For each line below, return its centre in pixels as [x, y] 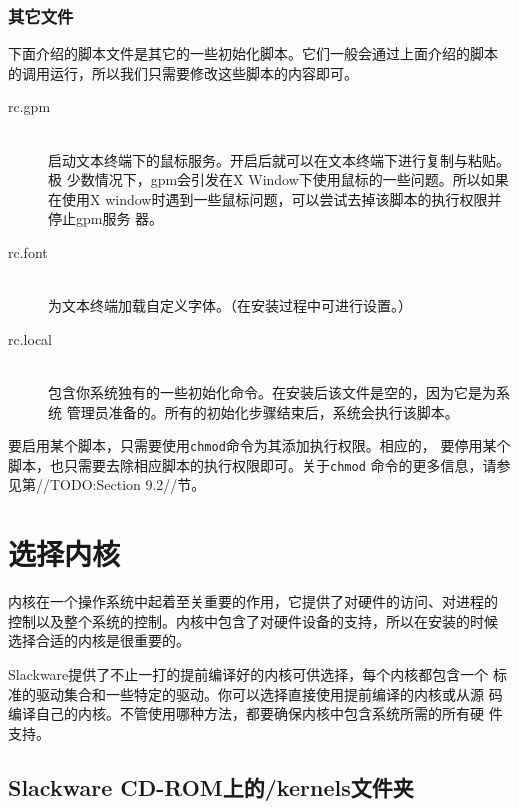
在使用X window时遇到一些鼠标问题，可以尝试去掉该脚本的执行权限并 [275, 198]
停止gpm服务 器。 [106, 218]
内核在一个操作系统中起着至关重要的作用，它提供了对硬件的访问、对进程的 [253, 601]
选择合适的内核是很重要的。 [99, 640]
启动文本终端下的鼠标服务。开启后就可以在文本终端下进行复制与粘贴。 [279, 159]
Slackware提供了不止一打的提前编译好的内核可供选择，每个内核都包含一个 [248, 673]
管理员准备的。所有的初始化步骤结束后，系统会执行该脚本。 [262, 411]
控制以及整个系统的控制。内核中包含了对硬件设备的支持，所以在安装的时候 [253, 620]
